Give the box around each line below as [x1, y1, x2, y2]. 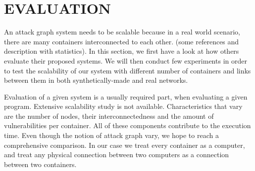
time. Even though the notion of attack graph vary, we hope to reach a [4, 130, 219, 140]
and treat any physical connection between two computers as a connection [4, 149, 229, 160]
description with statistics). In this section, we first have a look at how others [4, 46, 239, 56]
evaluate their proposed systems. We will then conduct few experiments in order [4, 55, 247, 66]
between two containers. [4, 159, 77, 169]
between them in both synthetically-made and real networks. [4, 75, 188, 85]
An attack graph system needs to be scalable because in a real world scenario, [4, 27, 240, 37]
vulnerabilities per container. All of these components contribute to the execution [4, 120, 251, 131]
